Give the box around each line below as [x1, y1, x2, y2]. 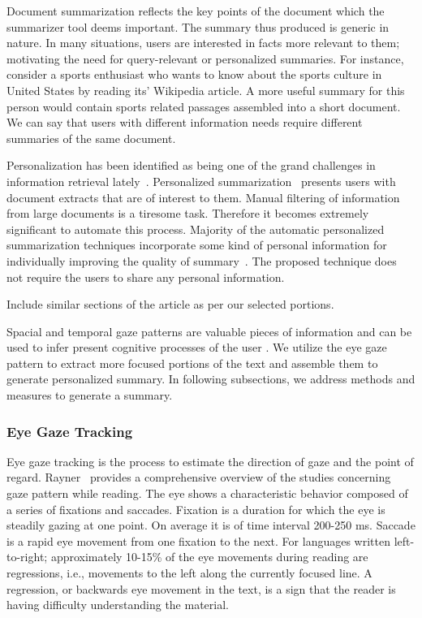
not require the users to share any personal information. [6, 268, 285, 285]
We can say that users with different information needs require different [6, 114, 363, 131]
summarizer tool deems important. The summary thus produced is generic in [6, 18, 390, 35]
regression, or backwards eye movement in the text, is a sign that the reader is [6, 580, 396, 597]
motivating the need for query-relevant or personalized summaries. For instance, [6, 50, 404, 67]
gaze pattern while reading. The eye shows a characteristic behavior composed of [6, 485, 408, 502]
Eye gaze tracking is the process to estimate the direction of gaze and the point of [6, 452, 414, 469]
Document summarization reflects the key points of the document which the [6, 2, 385, 19]
